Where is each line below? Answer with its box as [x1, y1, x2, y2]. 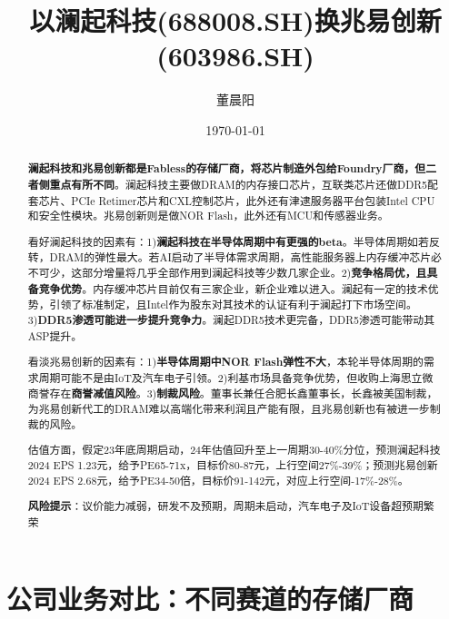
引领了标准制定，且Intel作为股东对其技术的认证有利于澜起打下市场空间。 [49, 297, 417, 312]
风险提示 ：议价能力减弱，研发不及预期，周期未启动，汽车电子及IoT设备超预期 [27, 498, 424, 515]
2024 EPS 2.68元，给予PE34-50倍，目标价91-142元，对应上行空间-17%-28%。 [27, 472, 409, 487]
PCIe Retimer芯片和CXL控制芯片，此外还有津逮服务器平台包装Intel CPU [71, 192, 435, 208]
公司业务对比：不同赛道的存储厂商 [6, 579, 414, 616]
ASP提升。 [27, 328, 83, 343]
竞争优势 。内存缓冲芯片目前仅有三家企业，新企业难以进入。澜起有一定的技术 [38, 280, 428, 297]
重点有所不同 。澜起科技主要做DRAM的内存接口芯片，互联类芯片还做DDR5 [49, 176, 427, 192]
